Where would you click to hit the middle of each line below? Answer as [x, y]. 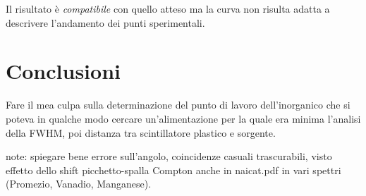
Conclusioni [63, 71]
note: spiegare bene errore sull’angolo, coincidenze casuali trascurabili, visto [169, 156]
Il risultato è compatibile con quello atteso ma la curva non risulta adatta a [168, 8]
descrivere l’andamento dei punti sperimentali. [105, 22]
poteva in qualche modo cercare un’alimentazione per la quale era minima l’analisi [183, 118]
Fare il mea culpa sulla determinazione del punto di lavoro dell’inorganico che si [178, 105]
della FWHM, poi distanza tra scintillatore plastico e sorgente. [141, 132]
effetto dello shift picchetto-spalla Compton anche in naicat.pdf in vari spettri [173, 170]
